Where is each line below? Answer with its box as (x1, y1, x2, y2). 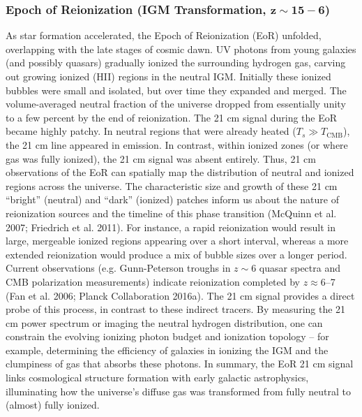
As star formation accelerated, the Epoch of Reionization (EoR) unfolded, (6, 28, 322, 43)
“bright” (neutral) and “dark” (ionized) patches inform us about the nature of (6, 192, 339, 207)
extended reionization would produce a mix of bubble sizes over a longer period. (6, 247, 347, 261)
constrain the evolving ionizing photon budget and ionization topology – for (6, 329, 329, 344)
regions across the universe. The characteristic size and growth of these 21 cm (6, 178, 338, 193)
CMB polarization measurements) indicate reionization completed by (6, 274, 301, 288)
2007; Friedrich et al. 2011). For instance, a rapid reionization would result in (6, 219, 335, 234)
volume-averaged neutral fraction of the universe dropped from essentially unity (6, 96, 346, 111)
